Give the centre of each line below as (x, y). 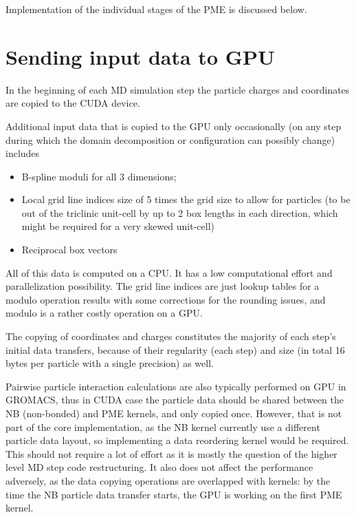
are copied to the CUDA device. (73, 103)
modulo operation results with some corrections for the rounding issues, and (166, 299)
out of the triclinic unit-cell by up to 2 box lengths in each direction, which (180, 212)
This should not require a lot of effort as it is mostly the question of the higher (171, 453)
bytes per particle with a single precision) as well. (110, 363)
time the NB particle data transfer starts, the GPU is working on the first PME (174, 494)
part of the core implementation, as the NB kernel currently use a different (163, 426)
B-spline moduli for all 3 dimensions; (99, 176)
